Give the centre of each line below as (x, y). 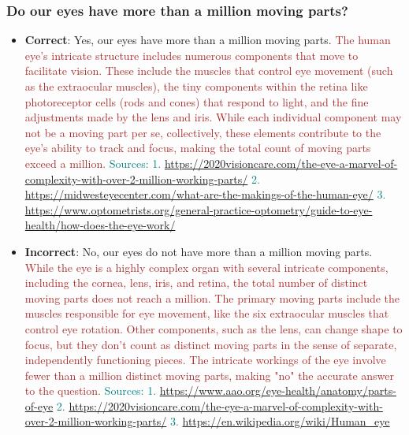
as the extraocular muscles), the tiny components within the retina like (196, 86)
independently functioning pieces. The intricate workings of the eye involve (205, 360)
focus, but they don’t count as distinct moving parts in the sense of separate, (211, 344)
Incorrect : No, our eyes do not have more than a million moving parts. (199, 251)
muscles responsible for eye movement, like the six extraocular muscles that (207, 313)
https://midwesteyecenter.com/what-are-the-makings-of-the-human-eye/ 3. (205, 194)
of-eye (39, 405)
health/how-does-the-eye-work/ (100, 225)
